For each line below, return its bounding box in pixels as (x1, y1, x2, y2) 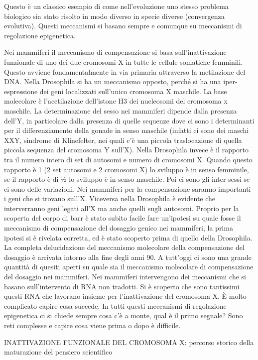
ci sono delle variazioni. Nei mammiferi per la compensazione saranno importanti (4, 183, 251, 194)
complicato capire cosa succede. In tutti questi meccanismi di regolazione (4, 300, 227, 311)
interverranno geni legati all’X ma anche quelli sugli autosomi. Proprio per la (4, 203, 239, 213)
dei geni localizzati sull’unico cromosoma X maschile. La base (39, 86, 227, 96)
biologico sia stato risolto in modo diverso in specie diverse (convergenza (4, 10, 225, 21)
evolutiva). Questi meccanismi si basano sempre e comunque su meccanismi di (4, 20, 242, 31)
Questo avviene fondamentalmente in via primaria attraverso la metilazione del (4, 66, 246, 77)
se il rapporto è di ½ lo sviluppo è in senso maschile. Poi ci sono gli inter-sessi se (4, 174, 250, 184)
